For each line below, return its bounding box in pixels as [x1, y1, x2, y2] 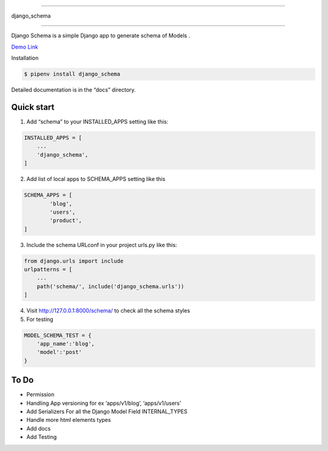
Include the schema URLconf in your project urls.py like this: [26, 241, 177, 248]
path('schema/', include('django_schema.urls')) [36, 283, 185, 290]
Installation [11, 55, 39, 62]
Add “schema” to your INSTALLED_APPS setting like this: [26, 118, 168, 126]
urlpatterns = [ [24, 266, 73, 273]
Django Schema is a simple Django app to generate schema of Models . [11, 32, 191, 39]
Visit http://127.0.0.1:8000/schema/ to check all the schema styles [26, 307, 191, 314]
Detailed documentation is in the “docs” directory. [11, 86, 136, 93]
